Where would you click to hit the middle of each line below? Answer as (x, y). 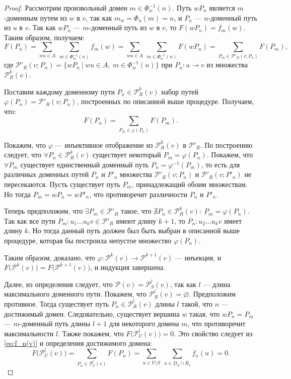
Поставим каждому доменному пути (59, 91)
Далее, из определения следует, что (58, 284)
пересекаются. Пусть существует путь (62, 184)
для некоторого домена (144, 323)
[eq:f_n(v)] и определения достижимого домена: (78, 343)
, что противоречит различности (138, 194)
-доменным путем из (35, 17)
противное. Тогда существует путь (57, 303)
